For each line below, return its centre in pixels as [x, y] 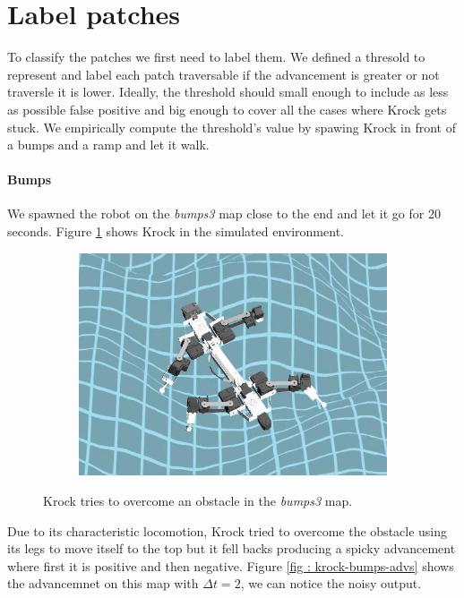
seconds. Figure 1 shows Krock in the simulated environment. [176, 231]
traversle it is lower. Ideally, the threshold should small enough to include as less [228, 92]
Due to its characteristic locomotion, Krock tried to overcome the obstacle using [228, 530]
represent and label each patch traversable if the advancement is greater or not [223, 74]
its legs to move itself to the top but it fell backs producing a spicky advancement [232, 548]
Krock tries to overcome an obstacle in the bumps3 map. [198, 501]
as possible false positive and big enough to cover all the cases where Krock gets [227, 109]
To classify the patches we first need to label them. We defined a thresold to [216, 57]
